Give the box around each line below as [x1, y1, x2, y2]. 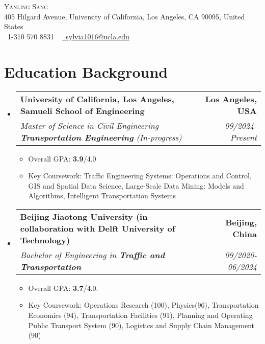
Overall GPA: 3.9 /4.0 [28, 153, 96, 164]
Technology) [20, 234, 70, 246]
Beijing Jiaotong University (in [20, 210, 148, 222]
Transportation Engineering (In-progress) [20, 131, 182, 143]
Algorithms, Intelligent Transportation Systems [28, 190, 176, 201]
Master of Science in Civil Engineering [20, 119, 159, 131]
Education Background [4, 61, 168, 82]
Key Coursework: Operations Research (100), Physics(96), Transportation [28, 300, 259, 310]
